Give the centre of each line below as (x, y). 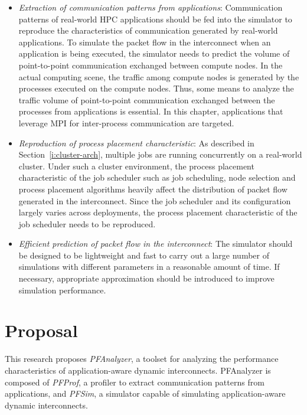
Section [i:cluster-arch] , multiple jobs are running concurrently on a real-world (160, 154)
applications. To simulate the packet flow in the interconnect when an (145, 42)
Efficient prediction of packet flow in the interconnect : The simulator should (156, 244)
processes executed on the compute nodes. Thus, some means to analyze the (156, 88)
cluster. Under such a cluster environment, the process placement (136, 166)
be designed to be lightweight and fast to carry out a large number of (144, 255)
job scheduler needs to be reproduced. (87, 223)
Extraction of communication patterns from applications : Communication (151, 7)
